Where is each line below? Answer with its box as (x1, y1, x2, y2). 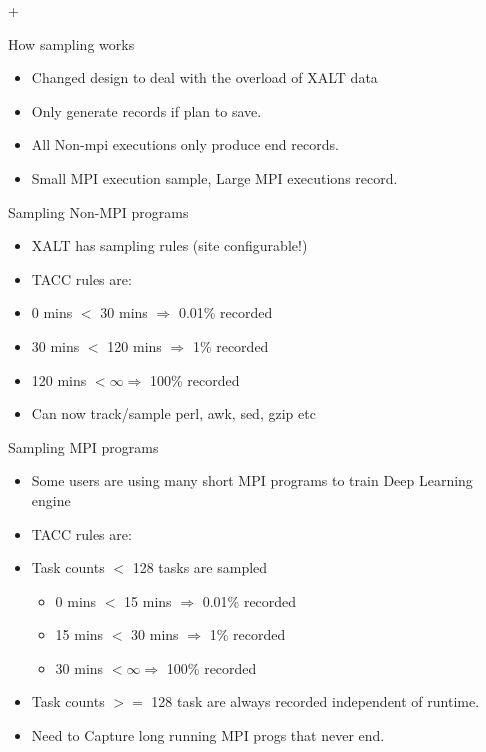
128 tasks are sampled (132, 557, 268, 578)
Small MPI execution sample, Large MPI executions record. (31, 167, 398, 188)
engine (31, 489, 71, 510)
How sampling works (8, 33, 135, 54)
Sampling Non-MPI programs (8, 201, 189, 222)
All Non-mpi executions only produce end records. (31, 134, 339, 155)
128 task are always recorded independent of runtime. (151, 691, 480, 712)
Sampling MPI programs (8, 436, 159, 457)
